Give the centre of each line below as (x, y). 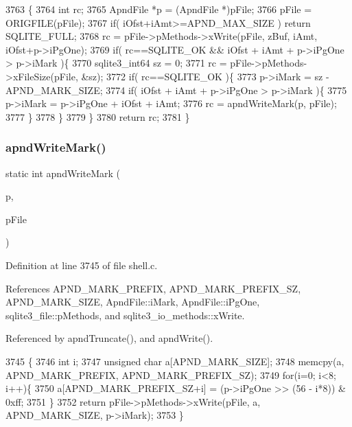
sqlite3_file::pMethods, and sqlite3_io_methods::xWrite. (125, 315)
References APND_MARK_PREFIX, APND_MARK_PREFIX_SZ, (153, 288)
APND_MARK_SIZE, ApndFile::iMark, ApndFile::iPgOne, (133, 302)
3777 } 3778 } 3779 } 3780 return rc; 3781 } (98, 116)
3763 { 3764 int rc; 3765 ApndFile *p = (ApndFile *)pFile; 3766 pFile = (159, 9)
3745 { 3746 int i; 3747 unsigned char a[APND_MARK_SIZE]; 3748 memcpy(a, (175, 361)
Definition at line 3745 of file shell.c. (82, 265)
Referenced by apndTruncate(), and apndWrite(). (109, 338)
